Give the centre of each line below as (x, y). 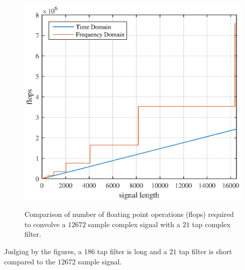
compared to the (30, 261)
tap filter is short (205, 251)
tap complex (211, 224)
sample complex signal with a (134, 224)
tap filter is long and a (132, 251)
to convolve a (45, 224)
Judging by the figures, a (43, 251)
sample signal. (100, 261)
